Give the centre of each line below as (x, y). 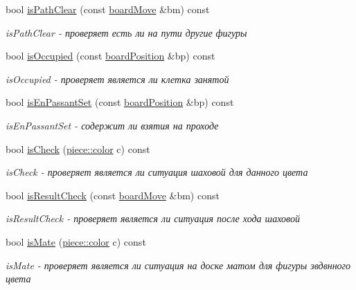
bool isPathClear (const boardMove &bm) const (108, 9)
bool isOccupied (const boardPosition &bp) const (110, 56)
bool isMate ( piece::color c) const (76, 241)
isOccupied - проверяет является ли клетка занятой (117, 79)
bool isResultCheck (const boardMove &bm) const (113, 195)
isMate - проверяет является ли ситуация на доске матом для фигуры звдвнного (178, 265)
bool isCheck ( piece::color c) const (78, 148)
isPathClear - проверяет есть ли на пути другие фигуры (126, 32)
